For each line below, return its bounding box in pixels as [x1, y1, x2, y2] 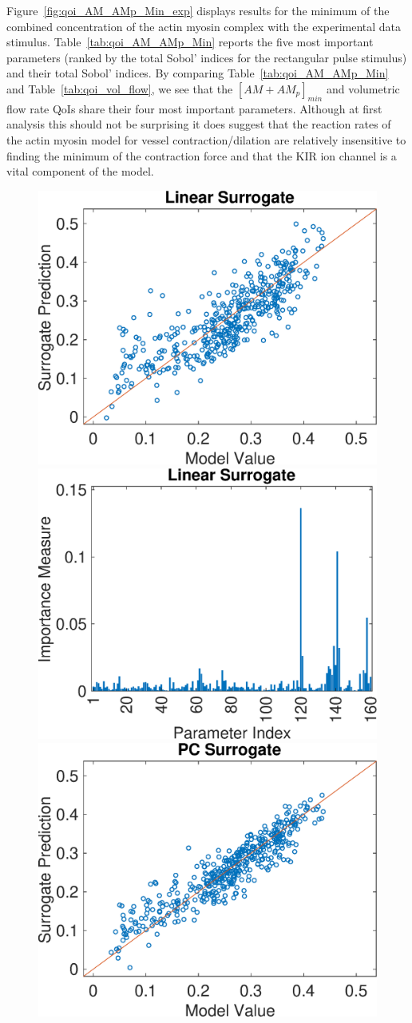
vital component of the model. [6, 163, 154, 180]
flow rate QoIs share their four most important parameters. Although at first [6, 100, 382, 117]
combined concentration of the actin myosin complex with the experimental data [6, 18, 402, 34]
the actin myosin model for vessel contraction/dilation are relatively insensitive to [6, 131, 406, 148]
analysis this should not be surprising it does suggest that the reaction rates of [6, 116, 391, 132]
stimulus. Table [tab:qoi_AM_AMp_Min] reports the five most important [6, 34, 374, 50]
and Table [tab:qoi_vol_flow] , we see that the [6, 80, 233, 97]
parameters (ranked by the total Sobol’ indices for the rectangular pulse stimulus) [6, 49, 407, 65]
